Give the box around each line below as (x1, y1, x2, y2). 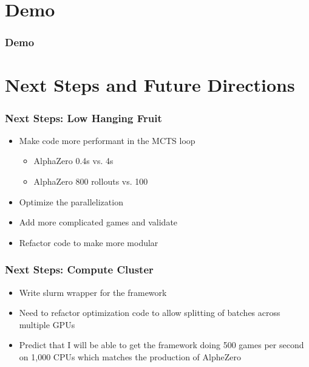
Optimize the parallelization (19, 195, 123, 208)
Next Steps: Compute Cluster (5, 262, 154, 277)
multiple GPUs (19, 318, 75, 331)
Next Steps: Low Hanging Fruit (5, 110, 162, 125)
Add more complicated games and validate (19, 216, 178, 228)
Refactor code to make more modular (19, 236, 158, 249)
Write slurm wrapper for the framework (19, 286, 167, 298)
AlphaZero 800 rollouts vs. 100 (33, 175, 148, 187)
